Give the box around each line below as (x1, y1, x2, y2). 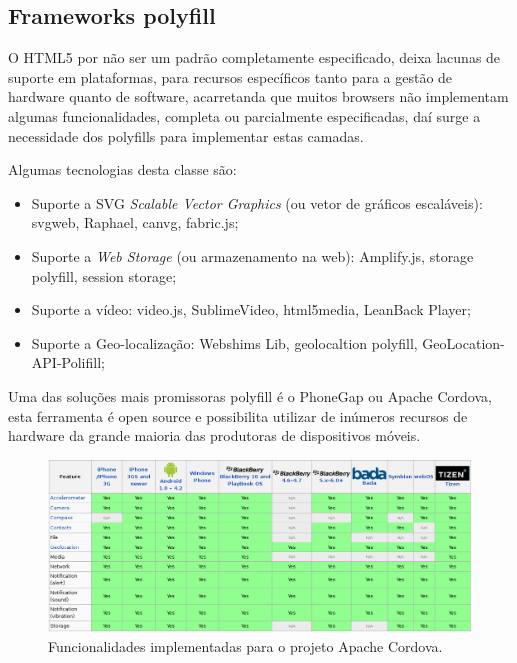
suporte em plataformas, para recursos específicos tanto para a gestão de (8, 66, 453, 87)
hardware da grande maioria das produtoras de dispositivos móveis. (8, 425, 421, 446)
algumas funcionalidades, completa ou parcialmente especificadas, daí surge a (8, 105, 481, 126)
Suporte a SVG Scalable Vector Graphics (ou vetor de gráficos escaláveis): (31, 192, 483, 213)
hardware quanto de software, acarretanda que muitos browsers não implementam (8, 86, 509, 107)
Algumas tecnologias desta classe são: (8, 159, 237, 180)
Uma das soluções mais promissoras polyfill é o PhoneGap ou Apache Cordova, (8, 385, 492, 406)
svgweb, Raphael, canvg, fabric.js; (31, 212, 239, 233)
